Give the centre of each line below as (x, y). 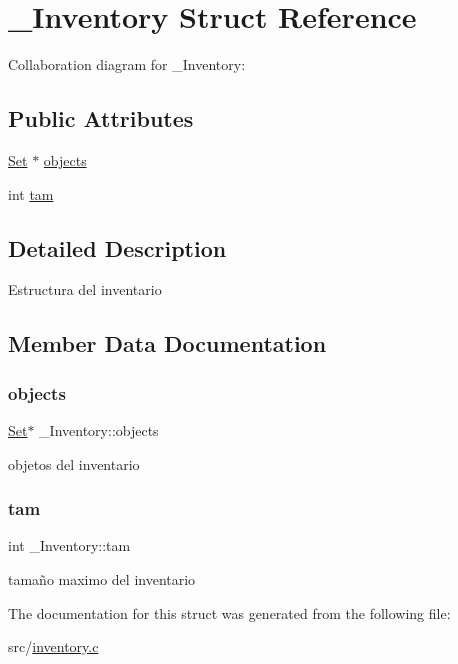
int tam (31, 193)
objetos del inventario (74, 463)
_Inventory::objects (99, 429)
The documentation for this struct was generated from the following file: (229, 612)
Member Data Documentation (167, 343)
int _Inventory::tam (69, 545)
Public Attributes (101, 118)
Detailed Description (117, 247)
